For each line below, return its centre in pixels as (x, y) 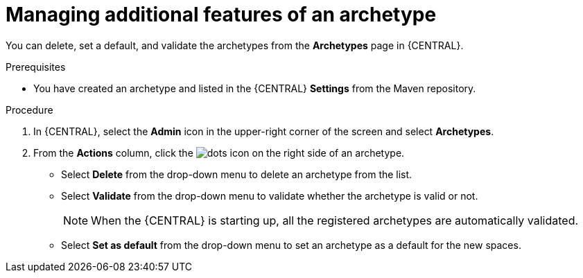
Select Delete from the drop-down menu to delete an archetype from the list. (237, 174)
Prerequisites (36, 67)
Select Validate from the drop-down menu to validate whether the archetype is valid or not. (270, 196)
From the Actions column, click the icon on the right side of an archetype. (219, 153)
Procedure (29, 110)
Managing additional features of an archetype (221, 15)
